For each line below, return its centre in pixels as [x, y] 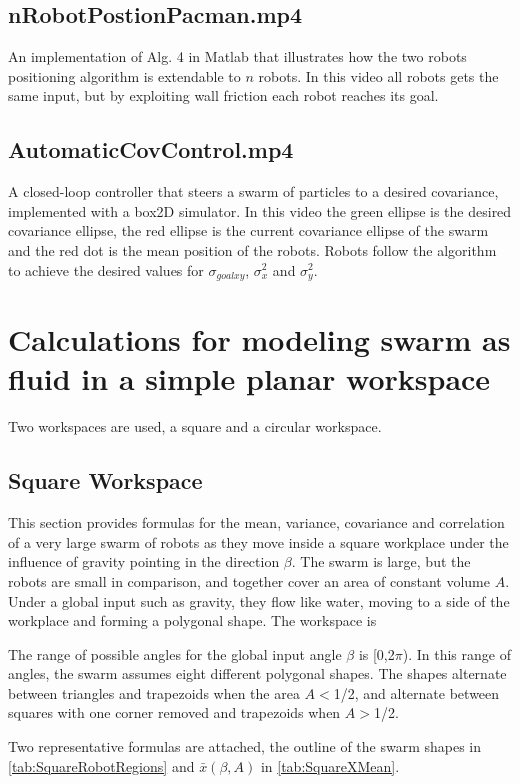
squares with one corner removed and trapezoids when [174, 712]
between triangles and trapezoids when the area [154, 692]
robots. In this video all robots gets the [378, 75]
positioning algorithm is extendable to [124, 75]
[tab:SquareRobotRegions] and [101, 765]
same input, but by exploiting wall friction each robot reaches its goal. [223, 95]
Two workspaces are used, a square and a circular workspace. [195, 426]
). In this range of [456, 653]
